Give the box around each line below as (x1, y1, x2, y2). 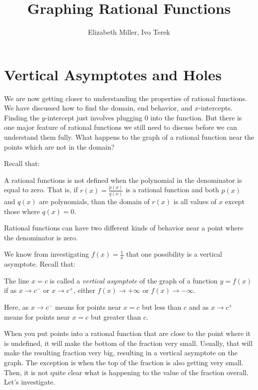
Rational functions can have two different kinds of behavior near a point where (4, 223, 244, 233)
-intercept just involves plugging (45, 112, 142, 122)
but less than (141, 302, 182, 312)
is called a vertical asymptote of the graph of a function (50, 275, 218, 285)
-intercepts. (198, 103, 233, 113)
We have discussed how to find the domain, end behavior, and (4, 103, 193, 113)
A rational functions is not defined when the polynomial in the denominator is (4, 174, 242, 185)
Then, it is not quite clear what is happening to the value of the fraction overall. (4, 367, 249, 377)
